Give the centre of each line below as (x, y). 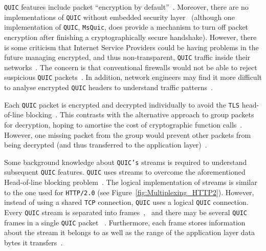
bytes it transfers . (34, 242)
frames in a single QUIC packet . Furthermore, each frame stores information (125, 222)
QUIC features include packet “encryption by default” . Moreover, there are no (126, 7)
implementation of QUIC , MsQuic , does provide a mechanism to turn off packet (126, 27)
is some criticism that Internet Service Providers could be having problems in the (131, 47)
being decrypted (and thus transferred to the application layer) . (106, 145)
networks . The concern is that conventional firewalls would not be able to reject (131, 67)
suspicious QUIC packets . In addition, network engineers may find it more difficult (133, 77)
